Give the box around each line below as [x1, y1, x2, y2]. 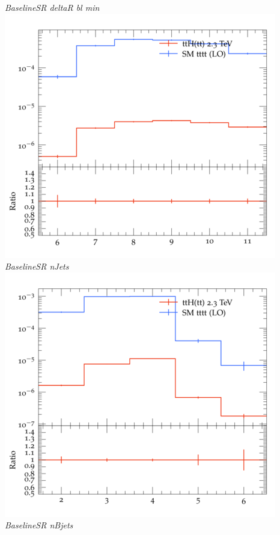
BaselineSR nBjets [5, 519, 73, 531]
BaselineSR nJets [5, 260, 69, 273]
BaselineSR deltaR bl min [5, 1, 100, 13]
